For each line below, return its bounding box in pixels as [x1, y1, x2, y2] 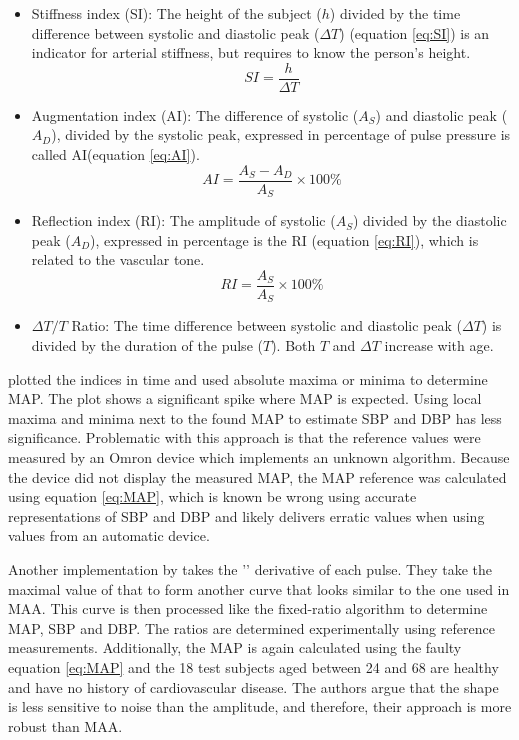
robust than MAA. [8, 715, 123, 736]
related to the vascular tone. [31, 249, 205, 270]
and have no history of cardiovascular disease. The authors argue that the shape [8, 676, 499, 697]
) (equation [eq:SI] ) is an [339, 22, 490, 43]
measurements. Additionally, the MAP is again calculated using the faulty [8, 637, 462, 658]
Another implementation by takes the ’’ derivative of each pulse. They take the [8, 558, 492, 579]
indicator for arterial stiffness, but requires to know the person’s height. [31, 42, 471, 63]
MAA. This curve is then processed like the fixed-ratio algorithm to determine [8, 598, 488, 619]
